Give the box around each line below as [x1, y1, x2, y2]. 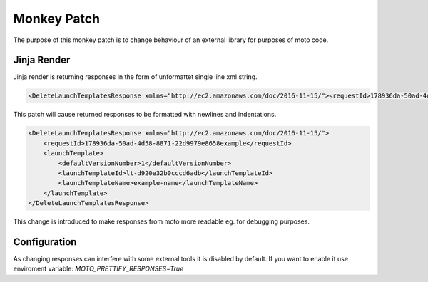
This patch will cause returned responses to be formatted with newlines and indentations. [13, 110, 277, 119]
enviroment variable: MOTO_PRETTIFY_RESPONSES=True [13, 264, 184, 273]
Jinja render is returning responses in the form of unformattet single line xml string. [13, 73, 258, 81]
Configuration [13, 236, 77, 248]
